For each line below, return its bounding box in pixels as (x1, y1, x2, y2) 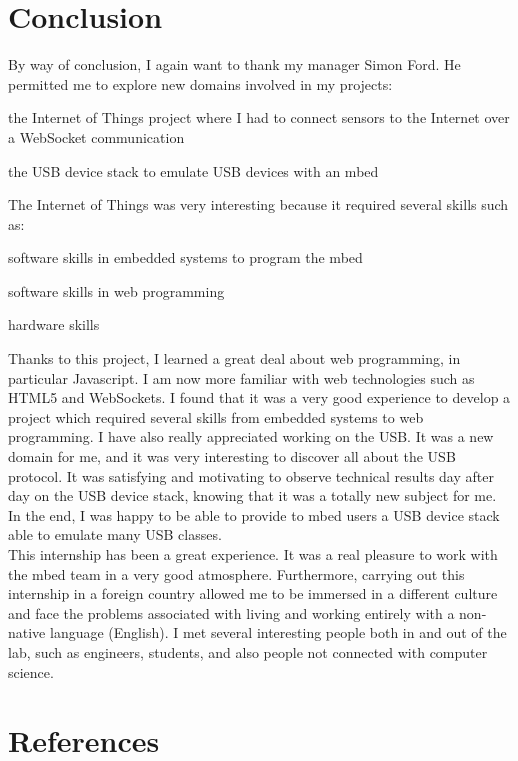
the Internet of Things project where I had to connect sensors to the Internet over (8, 107, 510, 128)
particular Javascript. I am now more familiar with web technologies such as (8, 367, 475, 388)
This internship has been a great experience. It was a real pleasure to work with (8, 544, 498, 564)
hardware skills (8, 314, 100, 335)
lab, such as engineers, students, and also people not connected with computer (8, 641, 488, 662)
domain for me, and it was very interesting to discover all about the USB (8, 446, 456, 467)
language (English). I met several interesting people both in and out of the (49, 622, 507, 643)
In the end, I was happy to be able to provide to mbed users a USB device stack (8, 504, 500, 525)
